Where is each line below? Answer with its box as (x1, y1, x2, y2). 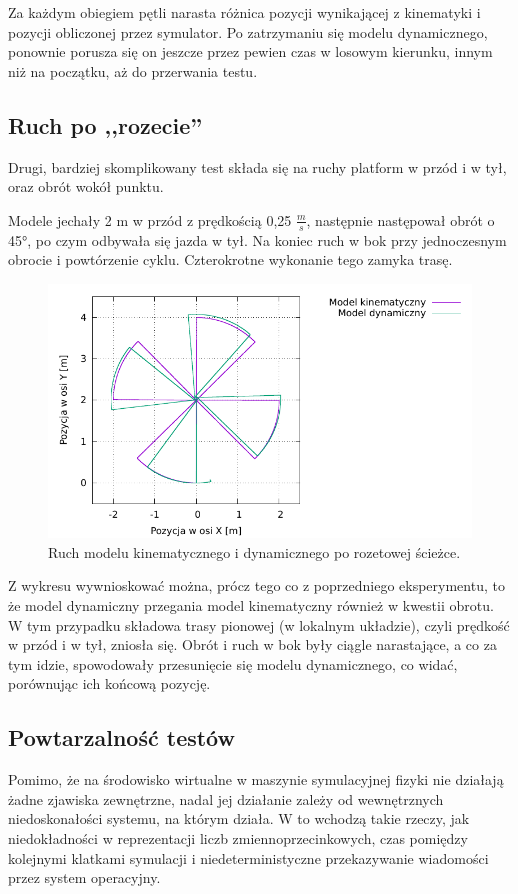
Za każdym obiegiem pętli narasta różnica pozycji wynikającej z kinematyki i (8, 2, 481, 22)
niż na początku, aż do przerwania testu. (8, 60, 258, 81)
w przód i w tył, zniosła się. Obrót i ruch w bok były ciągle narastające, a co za (8, 634, 497, 655)
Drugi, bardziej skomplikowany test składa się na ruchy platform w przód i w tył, (8, 156, 507, 177)
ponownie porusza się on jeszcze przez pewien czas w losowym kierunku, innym (8, 41, 493, 62)
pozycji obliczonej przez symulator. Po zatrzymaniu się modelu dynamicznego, (8, 21, 488, 42)
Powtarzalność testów (8, 722, 235, 753)
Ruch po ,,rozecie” (8, 109, 203, 140)
